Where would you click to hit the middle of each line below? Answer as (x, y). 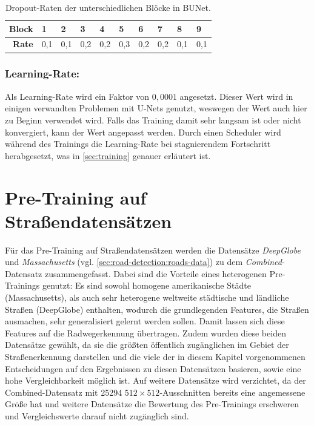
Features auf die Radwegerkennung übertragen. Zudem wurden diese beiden (145, 333)
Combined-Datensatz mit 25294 (64, 392)
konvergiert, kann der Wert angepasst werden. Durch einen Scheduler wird (143, 132)
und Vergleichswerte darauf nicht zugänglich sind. (97, 415)
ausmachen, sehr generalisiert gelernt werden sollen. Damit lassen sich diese (145, 321)
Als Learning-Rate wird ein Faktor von (77, 96)
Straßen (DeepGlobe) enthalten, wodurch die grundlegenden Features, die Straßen (157, 309)
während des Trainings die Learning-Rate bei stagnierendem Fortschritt (138, 144)
